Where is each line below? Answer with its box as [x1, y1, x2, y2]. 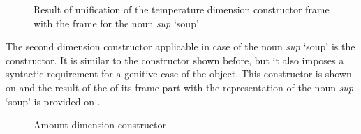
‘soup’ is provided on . [6, 94, 101, 108]
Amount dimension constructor [34, 117, 167, 132]
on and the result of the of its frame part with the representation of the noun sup [6, 80, 354, 94]
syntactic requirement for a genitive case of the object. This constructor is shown [6, 66, 352, 81]
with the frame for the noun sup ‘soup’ [34, 15, 199, 30]
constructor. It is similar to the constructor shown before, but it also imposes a [6, 52, 344, 67]
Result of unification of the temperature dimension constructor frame [34, 2, 330, 16]
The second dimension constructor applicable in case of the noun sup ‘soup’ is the [6, 39, 355, 54]
